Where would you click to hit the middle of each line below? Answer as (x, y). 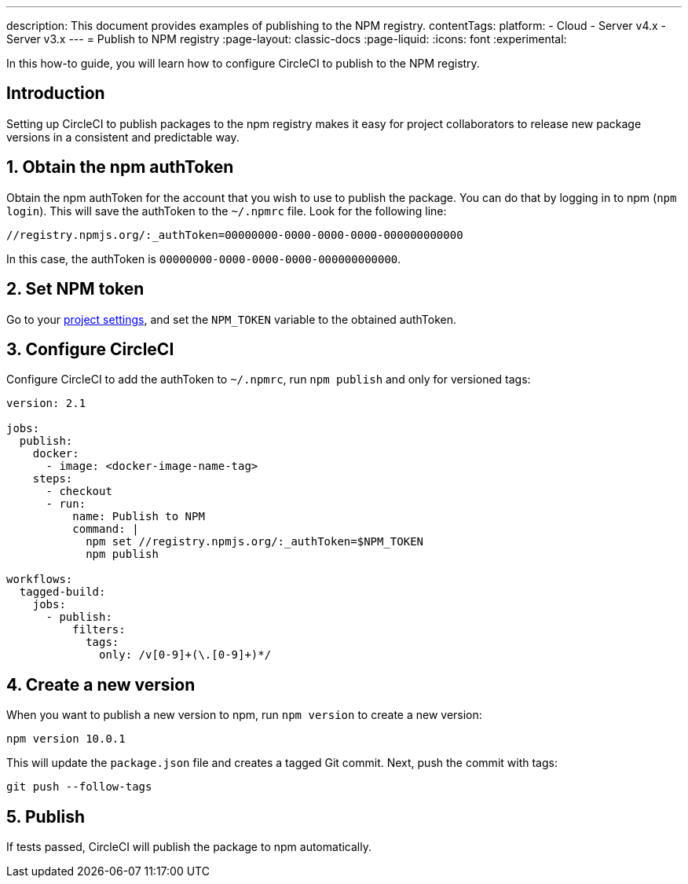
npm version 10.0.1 (66, 739)
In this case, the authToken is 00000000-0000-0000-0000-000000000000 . (204, 259)
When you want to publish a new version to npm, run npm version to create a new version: (244, 715)
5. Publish (46, 816)
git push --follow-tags (79, 787)
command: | (106, 529)
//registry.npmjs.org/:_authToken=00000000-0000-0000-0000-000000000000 (235, 235)
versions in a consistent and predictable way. (123, 137)
